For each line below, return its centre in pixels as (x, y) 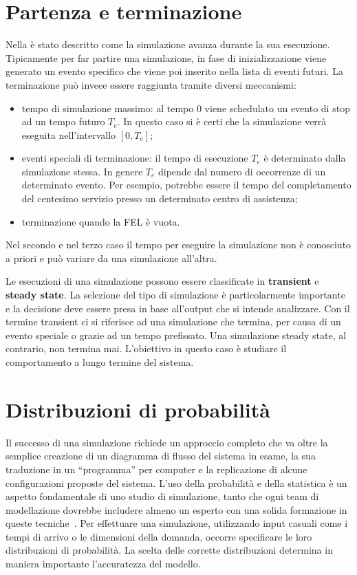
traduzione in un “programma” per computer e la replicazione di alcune (156, 469)
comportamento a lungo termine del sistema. (100, 362)
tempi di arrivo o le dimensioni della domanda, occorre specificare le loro (159, 536)
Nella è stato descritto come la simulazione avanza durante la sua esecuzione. (168, 44)
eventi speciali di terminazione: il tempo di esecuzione (135, 158)
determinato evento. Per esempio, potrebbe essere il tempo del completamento (186, 185)
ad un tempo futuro (63, 121)
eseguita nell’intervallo (69, 134)
